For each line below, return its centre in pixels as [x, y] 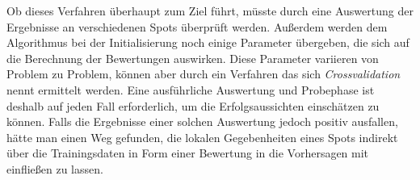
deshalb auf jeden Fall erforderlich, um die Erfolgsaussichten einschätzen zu [193, 105]
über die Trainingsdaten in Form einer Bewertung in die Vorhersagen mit [188, 153]
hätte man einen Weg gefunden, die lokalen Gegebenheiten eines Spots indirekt [202, 137]
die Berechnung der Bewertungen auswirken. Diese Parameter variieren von [193, 58]
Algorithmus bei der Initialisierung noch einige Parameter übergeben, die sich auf [208, 42]
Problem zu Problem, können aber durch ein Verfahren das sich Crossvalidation [204, 74]
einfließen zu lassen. [55, 168]
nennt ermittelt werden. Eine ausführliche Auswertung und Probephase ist [191, 89]
